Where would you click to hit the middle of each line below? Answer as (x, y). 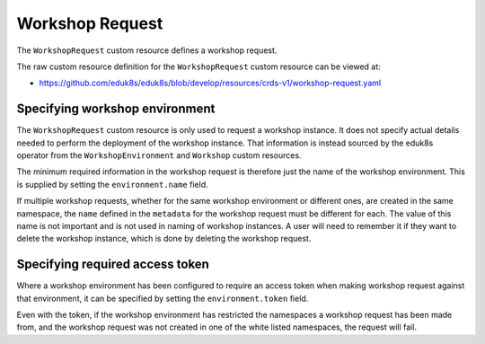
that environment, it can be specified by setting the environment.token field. (163, 298)
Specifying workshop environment (116, 109)
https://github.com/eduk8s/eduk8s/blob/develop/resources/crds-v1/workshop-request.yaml (210, 83)
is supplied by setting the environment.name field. (112, 184)
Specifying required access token (113, 265)
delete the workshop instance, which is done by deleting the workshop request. (164, 239)
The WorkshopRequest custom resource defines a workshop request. (147, 50)
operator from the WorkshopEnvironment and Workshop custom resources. (159, 155)
